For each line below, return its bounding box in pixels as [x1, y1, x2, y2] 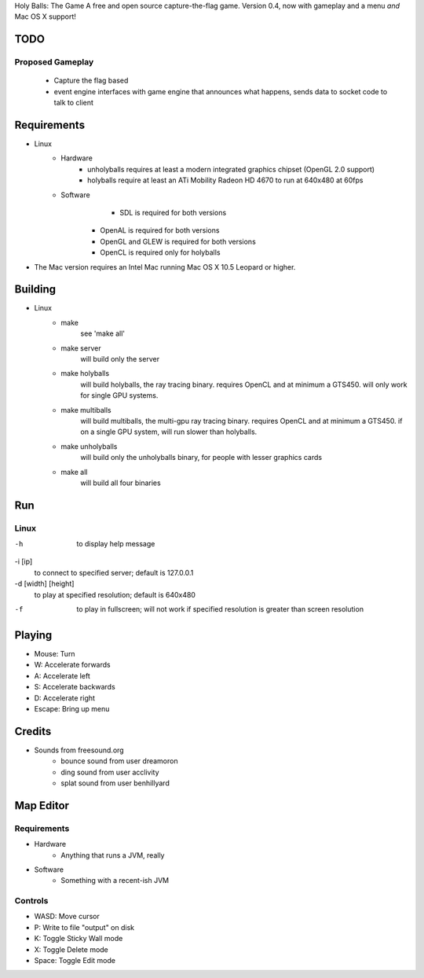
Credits [14, 724, 52, 738]
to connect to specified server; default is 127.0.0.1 [34, 568, 194, 577]
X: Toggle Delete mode [34, 944, 109, 954]
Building [14, 283, 57, 296]
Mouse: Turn [34, 649, 75, 658]
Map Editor [14, 799, 70, 812]
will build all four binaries [80, 478, 161, 487]
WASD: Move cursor [34, 912, 100, 921]
